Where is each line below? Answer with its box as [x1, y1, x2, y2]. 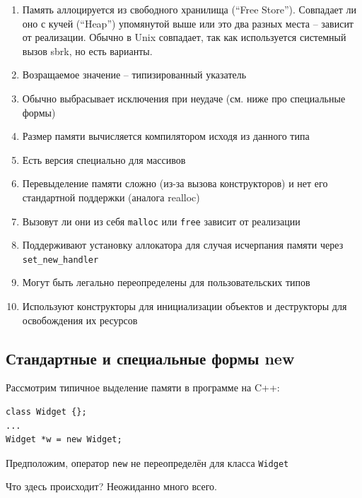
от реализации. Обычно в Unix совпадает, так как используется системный [22, 30, 346, 45]
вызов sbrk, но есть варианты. [22, 43, 153, 58]
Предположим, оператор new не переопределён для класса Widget [6, 455, 289, 470]
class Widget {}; [6, 407, 87, 417]
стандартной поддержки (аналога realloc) [22, 189, 200, 204]
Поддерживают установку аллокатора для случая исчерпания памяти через [22, 237, 344, 252]
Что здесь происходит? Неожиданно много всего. [6, 479, 217, 494]
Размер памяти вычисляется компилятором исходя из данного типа [22, 129, 310, 143]
